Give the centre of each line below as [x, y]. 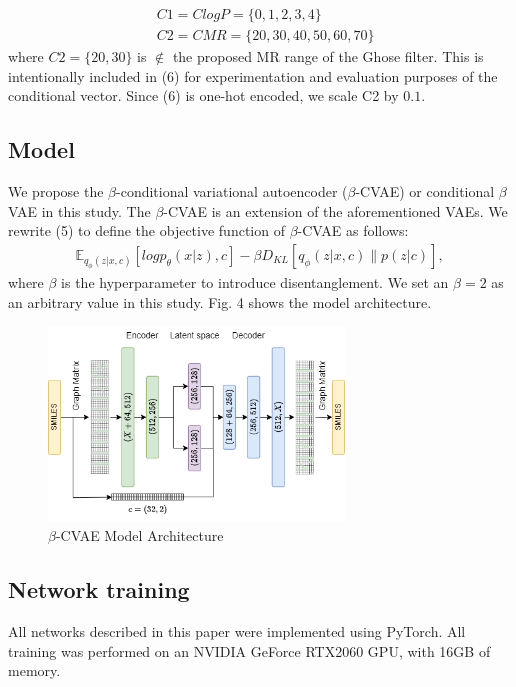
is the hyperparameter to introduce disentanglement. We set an [255, 281]
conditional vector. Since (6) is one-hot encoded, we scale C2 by [203, 95]
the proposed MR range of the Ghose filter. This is [328, 56]
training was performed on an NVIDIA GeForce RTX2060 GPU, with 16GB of [249, 650]
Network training [99, 589]
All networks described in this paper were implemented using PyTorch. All [237, 631]
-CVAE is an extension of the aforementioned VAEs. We [335, 210]
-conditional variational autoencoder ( [232, 191]
